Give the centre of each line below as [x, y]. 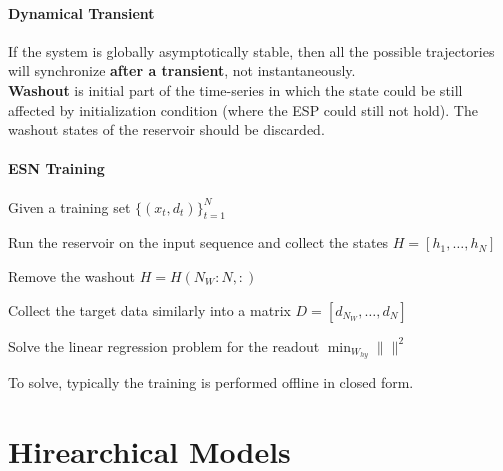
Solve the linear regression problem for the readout [164, 345]
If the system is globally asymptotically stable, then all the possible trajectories [251, 50]
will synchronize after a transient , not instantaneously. [182, 70]
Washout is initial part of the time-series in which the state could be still [235, 89]
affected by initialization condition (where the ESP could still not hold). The [243, 109]
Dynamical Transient [81, 12]
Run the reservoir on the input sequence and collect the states [198, 242]
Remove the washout [72, 275]
